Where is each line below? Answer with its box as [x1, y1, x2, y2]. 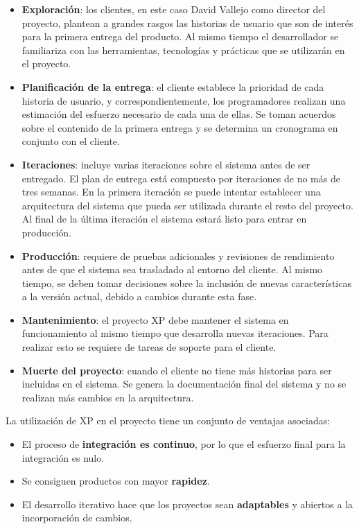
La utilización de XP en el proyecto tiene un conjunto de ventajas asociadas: [6, 413, 331, 428]
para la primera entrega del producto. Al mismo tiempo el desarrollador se [21, 29, 339, 44]
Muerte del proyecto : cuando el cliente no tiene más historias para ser [21, 363, 332, 377]
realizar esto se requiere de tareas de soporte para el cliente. [21, 340, 277, 354]
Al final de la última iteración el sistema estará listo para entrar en [21, 211, 307, 226]
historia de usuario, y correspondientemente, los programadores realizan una [21, 93, 346, 107]
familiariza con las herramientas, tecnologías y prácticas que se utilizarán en [21, 42, 345, 57]
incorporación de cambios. [21, 510, 132, 525]
